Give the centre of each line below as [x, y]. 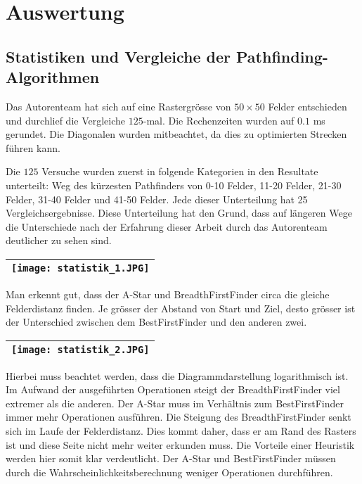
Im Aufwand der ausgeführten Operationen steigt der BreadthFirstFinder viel [173, 389]
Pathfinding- [282, 56]
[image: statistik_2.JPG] [80, 349]
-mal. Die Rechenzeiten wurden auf [219, 120]
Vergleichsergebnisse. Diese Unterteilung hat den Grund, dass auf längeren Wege [179, 213]
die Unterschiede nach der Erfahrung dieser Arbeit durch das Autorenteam [167, 226]
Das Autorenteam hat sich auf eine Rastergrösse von [118, 106]
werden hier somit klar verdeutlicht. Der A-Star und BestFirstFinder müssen [171, 458]
